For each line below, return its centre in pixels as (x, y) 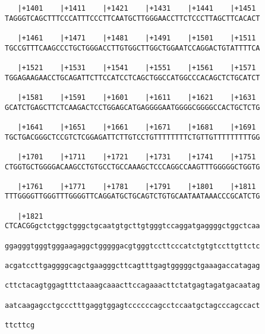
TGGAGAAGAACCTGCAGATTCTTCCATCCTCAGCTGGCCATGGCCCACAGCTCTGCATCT (132, 78)
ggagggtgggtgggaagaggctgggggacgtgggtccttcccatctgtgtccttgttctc (132, 246)
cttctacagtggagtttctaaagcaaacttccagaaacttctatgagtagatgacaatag (132, 286)
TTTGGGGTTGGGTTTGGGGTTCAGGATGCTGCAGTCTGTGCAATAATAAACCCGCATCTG (132, 196)
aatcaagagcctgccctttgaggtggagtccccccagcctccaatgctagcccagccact (132, 305)
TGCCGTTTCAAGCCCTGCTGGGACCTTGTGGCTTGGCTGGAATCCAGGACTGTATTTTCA (132, 48)
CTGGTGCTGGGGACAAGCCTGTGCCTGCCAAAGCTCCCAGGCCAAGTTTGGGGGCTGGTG (132, 167)
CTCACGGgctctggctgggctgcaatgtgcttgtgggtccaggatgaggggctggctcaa (132, 226)
